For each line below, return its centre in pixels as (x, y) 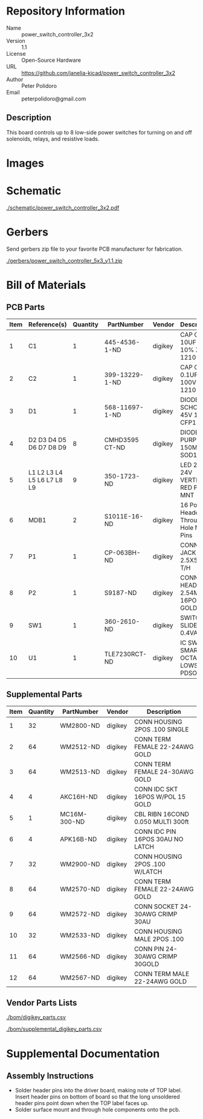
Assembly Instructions (50, 1076)
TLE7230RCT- (125, 654)
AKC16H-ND (79, 796)
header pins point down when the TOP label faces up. (82, 1103)
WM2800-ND (80, 725)
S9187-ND (121, 593)
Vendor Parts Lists (42, 1003)
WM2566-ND (80, 956)
